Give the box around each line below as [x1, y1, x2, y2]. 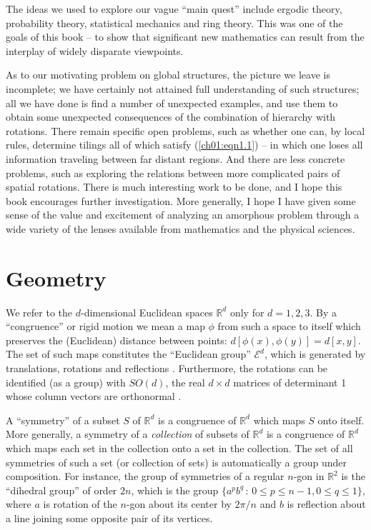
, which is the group [131, 482, 219, 497]
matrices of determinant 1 [233, 374, 347, 389]
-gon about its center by [126, 496, 232, 511]
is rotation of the [43, 496, 117, 511]
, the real [165, 374, 205, 389]
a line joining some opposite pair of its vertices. [6, 510, 213, 525]
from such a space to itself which [217, 319, 361, 334]
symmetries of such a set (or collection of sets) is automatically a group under [6, 454, 347, 469]
